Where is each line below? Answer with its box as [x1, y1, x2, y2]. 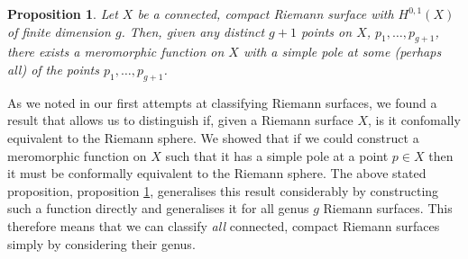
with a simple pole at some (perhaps [243, 42, 442, 61]
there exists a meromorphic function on [7, 42, 225, 61]
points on [300, 22, 353, 40]
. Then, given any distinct [121, 22, 265, 40]
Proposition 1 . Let [7, 4, 118, 22]
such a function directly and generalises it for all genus [7, 199, 309, 218]
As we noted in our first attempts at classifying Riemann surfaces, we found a [7, 93, 437, 112]
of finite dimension [7, 22, 111, 40]
